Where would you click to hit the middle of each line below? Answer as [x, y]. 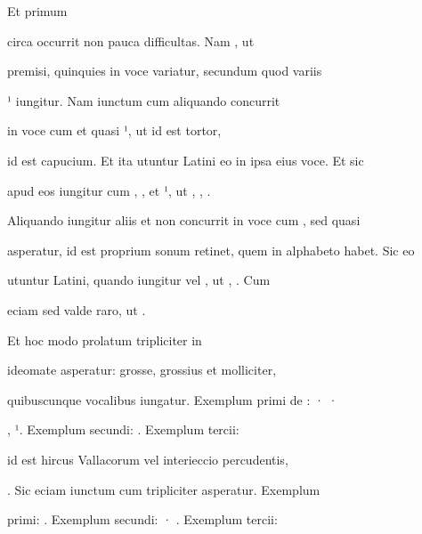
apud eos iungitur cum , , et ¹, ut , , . [109, 190]
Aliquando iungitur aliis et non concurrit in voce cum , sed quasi [184, 220]
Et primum [37, 11]
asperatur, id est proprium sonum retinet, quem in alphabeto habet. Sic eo [211, 250]
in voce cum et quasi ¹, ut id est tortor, [114, 130]
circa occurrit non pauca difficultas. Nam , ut [131, 40]
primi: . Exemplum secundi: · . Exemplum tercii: [142, 519]
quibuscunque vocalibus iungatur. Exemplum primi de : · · [173, 399]
